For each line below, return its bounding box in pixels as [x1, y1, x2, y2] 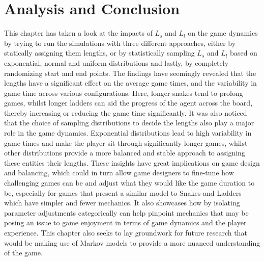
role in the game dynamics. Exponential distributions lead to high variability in [4, 127, 252, 138]
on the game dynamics [188, 28, 258, 38]
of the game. [4, 247, 43, 258]
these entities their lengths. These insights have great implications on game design [4, 157, 260, 168]
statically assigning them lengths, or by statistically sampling [4, 47, 195, 58]
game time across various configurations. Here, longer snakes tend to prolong [4, 87, 243, 98]
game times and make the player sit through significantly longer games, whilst [4, 137, 248, 148]
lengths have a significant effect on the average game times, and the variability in [4, 77, 257, 88]
